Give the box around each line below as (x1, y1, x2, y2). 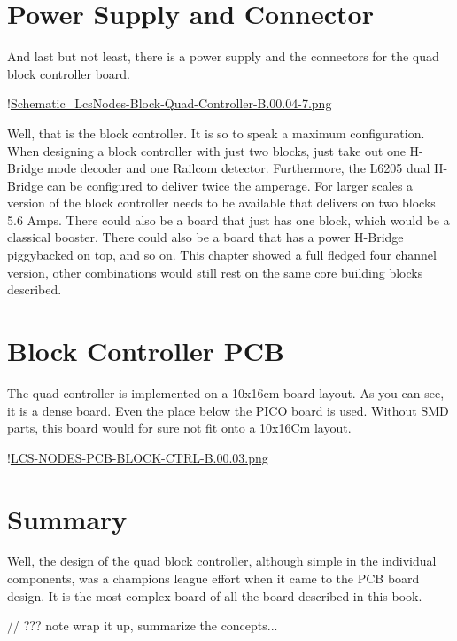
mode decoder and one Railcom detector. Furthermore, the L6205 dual (46, 159, 430, 177)
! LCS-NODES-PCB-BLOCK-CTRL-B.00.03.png (7, 448, 268, 466)
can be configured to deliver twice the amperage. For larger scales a (46, 176, 414, 194)
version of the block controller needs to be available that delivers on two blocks (7, 193, 436, 212)
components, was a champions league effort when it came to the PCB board (7, 569, 420, 588)
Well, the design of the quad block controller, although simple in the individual (7, 551, 437, 570)
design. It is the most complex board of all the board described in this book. (7, 586, 422, 605)
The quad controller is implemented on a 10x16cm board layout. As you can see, (7, 383, 445, 402)
